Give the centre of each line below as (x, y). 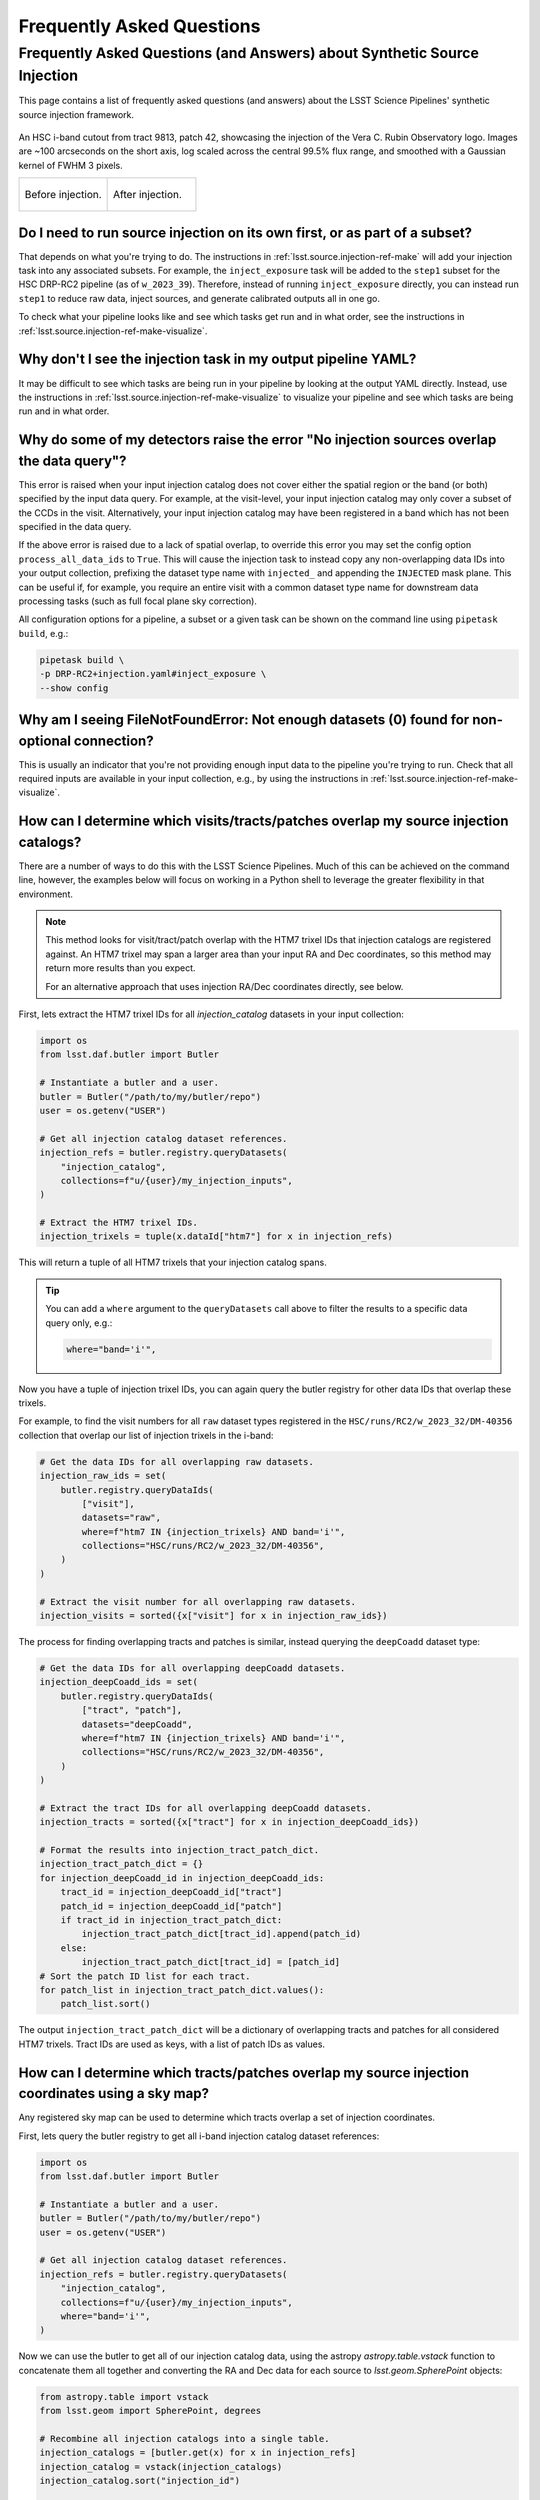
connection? (113, 740)
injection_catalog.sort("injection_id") (139, 2481)
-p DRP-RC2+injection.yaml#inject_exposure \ (153, 674)
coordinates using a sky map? (114, 2093)
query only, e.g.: (79, 1322)
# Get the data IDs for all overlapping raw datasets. (176, 1461)
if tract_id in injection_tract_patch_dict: (171, 1920)
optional (45, 740)
